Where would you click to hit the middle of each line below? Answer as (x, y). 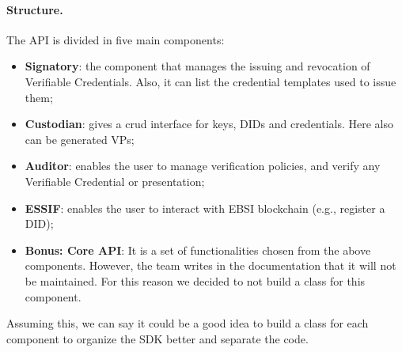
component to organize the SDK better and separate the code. (157, 338)
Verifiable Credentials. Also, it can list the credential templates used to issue (210, 81)
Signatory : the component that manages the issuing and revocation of (197, 66)
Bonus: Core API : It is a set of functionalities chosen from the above (198, 250)
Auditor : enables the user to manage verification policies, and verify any (203, 166)
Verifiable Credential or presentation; (115, 181)
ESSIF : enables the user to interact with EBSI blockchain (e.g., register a (205, 208)
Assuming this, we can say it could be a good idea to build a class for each (188, 323)
